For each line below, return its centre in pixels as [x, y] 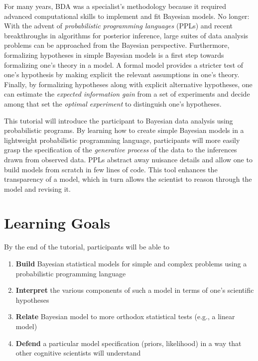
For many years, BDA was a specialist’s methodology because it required [115, 6]
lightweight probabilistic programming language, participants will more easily [122, 140]
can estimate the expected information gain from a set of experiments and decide [127, 94]
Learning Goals [57, 223]
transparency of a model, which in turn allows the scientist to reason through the [128, 179]
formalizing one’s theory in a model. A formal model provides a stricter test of [124, 64]
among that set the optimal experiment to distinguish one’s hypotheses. [113, 103]
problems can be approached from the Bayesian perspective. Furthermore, [117, 45]
